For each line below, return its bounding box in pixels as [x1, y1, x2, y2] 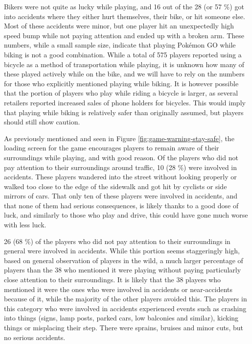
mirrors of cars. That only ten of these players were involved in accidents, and [4, 191, 237, 201]
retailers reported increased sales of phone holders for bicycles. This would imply [4, 97, 246, 107]
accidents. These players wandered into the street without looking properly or [4, 172, 237, 182]
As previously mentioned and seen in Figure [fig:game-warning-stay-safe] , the [4, 133, 234, 143]
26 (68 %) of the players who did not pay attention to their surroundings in [4, 236, 230, 246]
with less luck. [4, 220, 46, 230]
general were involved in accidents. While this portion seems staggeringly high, [4, 246, 240, 256]
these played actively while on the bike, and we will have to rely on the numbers [4, 69, 245, 79]
